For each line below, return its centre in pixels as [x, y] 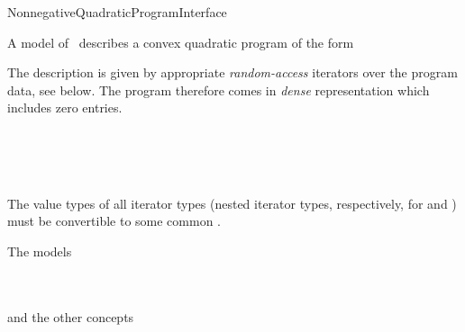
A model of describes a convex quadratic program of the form [181, 42]
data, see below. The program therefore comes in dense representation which [219, 90]
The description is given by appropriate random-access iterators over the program [232, 72]
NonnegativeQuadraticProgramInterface [117, 12]
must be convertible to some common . [114, 221]
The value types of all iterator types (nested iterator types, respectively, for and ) [232, 203]
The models [40, 251]
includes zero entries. [65, 108]
